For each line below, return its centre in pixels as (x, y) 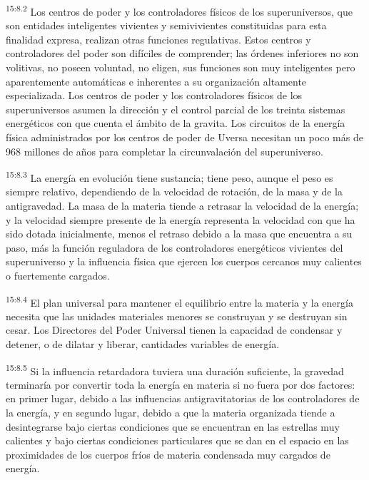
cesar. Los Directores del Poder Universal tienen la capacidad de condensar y (174, 330)
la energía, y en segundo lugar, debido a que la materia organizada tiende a (171, 413)
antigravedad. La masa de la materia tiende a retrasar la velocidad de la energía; (182, 206)
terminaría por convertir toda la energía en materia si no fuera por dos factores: (181, 384)
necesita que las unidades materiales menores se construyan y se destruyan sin (177, 316)
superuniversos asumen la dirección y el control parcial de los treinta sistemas (176, 109)
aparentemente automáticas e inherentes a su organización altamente (156, 81)
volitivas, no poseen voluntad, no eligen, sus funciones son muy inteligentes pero (181, 67)
